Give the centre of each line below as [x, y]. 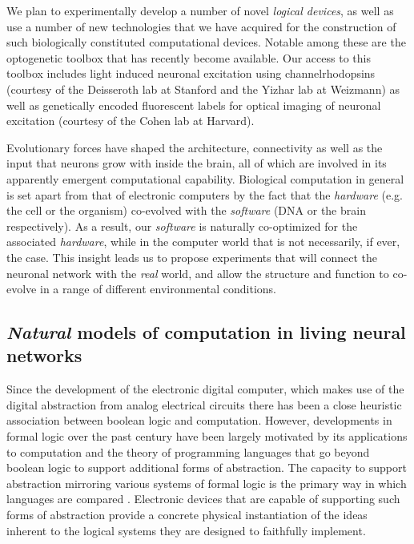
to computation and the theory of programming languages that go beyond [188, 451]
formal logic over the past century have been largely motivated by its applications [207, 436]
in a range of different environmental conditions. [158, 289]
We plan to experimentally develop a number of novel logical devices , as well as [200, 10]
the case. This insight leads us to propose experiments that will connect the [192, 257]
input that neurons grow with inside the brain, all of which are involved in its [197, 163]
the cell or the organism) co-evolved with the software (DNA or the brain [186, 210]
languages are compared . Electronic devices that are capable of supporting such [203, 499]
